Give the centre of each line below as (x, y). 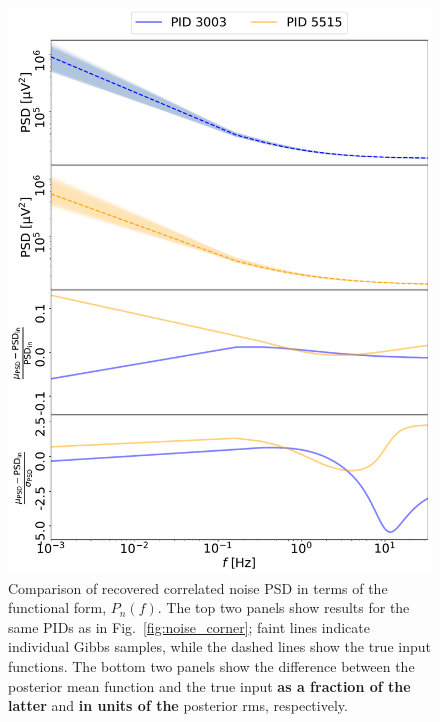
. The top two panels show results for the (283, 607)
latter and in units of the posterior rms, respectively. (178, 705)
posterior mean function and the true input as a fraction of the (209, 685)
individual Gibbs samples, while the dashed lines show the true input (219, 646)
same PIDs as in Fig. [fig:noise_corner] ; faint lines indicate (189, 626)
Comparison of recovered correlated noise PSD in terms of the (198, 587)
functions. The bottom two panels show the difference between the (211, 666)
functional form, (57, 607)
